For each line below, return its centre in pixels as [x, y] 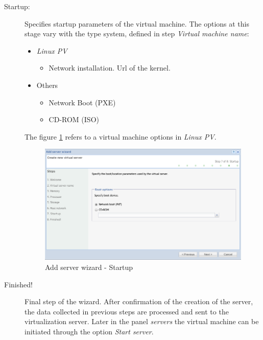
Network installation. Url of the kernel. [110, 68]
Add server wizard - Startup [89, 267]
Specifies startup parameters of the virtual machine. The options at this [137, 23]
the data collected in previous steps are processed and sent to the [127, 311]
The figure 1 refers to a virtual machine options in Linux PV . [121, 136]
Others [47, 85]
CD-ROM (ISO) [74, 119]
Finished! [18, 284]
